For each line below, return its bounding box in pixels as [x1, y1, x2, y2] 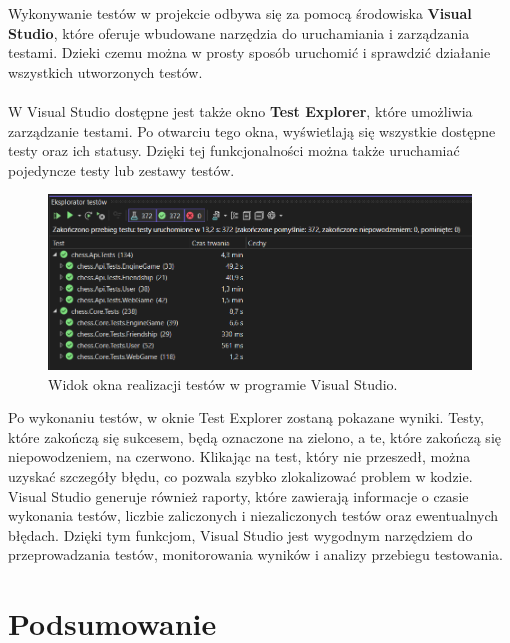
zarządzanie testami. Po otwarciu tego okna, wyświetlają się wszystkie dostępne [8, 120, 496, 141]
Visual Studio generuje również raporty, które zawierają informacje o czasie [8, 485, 469, 506]
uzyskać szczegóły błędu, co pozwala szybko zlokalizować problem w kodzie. [8, 465, 473, 486]
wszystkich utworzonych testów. [8, 61, 203, 82]
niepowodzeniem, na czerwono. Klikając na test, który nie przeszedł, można [8, 446, 471, 467]
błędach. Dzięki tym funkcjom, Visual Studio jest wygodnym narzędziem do [8, 524, 473, 545]
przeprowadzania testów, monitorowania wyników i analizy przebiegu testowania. [8, 544, 503, 565]
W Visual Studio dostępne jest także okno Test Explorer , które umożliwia [8, 100, 473, 121]
